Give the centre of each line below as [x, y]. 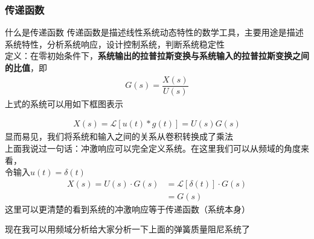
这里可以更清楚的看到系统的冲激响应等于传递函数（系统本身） [127, 209]
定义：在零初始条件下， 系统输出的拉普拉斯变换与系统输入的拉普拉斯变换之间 [157, 56]
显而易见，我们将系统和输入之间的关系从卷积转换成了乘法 [119, 136]
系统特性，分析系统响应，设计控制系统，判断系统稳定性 [115, 44]
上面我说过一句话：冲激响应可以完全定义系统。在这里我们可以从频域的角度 [153, 148]
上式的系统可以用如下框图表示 [64, 103]
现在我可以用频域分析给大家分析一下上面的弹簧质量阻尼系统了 [127, 229]
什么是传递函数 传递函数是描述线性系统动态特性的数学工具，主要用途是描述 [154, 32]
